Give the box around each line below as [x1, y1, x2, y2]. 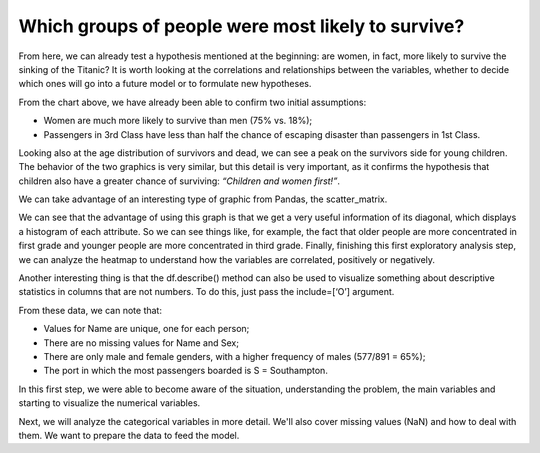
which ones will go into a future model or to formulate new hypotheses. [18, 78, 312, 90]
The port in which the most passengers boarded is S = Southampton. [43, 365, 329, 377]
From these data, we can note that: [18, 304, 162, 316]
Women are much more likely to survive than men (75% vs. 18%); [43, 115, 313, 127]
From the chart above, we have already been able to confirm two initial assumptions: [18, 96, 367, 108]
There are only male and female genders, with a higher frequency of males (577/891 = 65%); [43, 350, 426, 362]
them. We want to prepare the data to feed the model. [18, 429, 240, 441]
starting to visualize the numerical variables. [18, 397, 201, 409]
